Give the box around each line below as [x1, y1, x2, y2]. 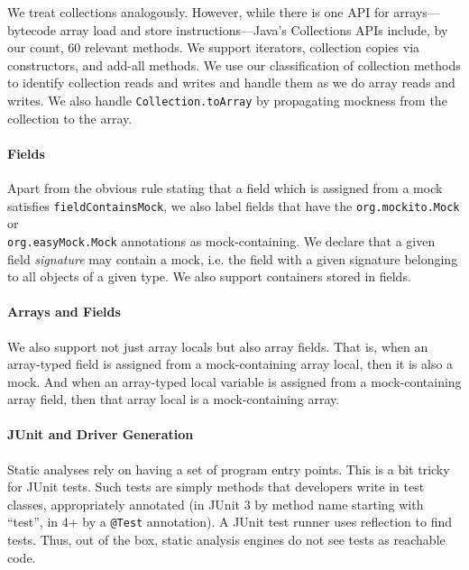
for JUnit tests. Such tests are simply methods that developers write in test [7, 477, 425, 496]
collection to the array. [7, 108, 133, 127]
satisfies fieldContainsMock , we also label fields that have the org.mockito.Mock [7, 196, 460, 215]
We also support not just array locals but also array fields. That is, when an [7, 336, 428, 355]
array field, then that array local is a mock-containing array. [7, 390, 340, 409]
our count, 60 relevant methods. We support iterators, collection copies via [7, 38, 420, 57]
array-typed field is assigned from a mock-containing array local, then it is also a [7, 354, 454, 373]
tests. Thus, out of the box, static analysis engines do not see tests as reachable [7, 530, 446, 549]
